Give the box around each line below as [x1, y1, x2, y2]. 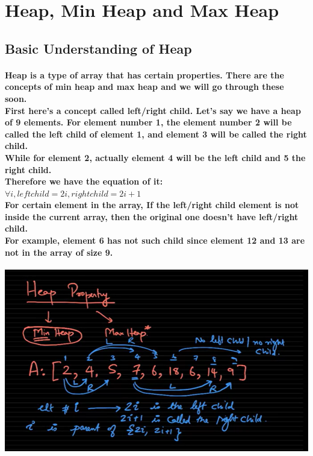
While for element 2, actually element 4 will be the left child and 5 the [5, 151, 306, 163]
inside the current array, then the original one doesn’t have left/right [5, 210, 299, 223]
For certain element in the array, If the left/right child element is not [5, 198, 299, 211]
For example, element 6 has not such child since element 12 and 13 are [5, 234, 305, 247]
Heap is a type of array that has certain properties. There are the [5, 68, 284, 81]
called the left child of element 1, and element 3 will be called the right [5, 127, 307, 140]
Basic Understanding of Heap [5, 39, 192, 57]
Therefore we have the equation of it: [5, 175, 163, 188]
